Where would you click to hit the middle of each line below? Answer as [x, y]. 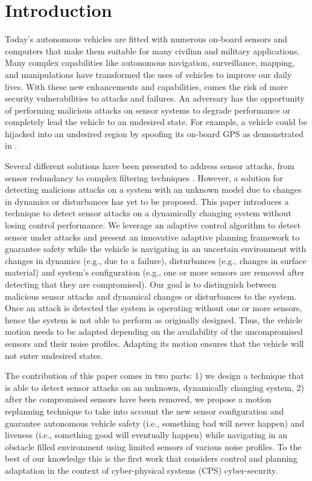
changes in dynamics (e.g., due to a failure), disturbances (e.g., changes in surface [156, 260]
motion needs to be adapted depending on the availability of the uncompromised [154, 331]
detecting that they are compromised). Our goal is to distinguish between [141, 284]
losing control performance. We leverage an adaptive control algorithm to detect [153, 225]
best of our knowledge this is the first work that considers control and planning [151, 458]
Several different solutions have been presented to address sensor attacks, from [150, 166]
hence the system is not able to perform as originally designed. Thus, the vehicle [154, 319]
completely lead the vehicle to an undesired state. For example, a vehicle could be [156, 122]
